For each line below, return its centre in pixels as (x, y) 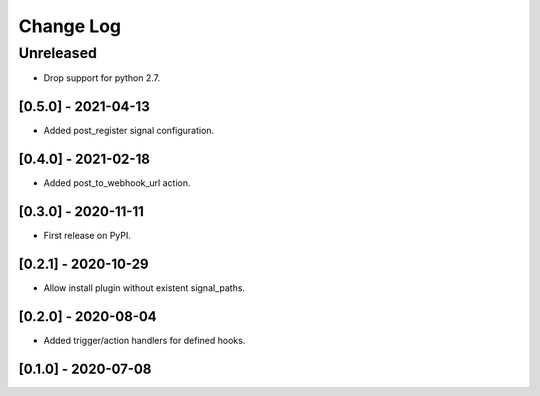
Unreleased (57, 53)
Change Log (70, 26)
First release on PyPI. (87, 236)
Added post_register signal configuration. (129, 131)
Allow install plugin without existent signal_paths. (144, 288)
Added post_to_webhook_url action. (117, 183)
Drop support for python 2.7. (102, 78)
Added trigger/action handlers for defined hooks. (144, 340)
